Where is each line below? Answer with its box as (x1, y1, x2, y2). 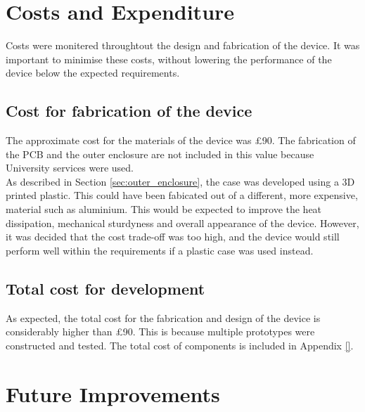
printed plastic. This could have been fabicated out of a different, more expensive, (6, 188, 358, 202)
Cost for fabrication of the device (6, 100, 252, 122)
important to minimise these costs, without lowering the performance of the (6, 51, 332, 66)
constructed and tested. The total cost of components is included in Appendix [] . (6, 337, 354, 352)
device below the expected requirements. (6, 65, 180, 80)
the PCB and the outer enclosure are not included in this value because (6, 146, 314, 161)
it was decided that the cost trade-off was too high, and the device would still (6, 229, 340, 244)
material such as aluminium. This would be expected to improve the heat (6, 202, 322, 217)
